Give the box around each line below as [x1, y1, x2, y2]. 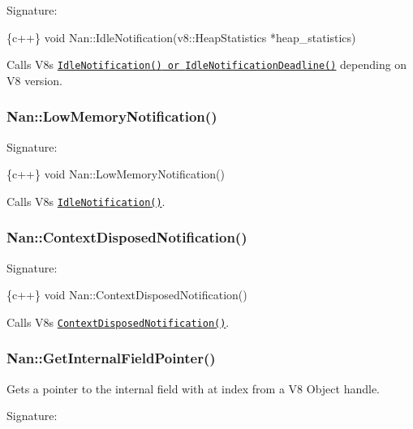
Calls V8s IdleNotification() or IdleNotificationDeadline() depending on [6, 56, 407, 73]
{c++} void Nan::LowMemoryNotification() [6, 165, 225, 182]
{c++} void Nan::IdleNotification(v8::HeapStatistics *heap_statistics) [6, 28, 356, 45]
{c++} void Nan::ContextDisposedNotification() [6, 286, 247, 303]
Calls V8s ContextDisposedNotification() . [6, 313, 230, 330]
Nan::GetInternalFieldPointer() [6, 348, 216, 368]
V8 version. [6, 71, 62, 88]
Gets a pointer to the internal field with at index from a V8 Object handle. [6, 380, 381, 397]
